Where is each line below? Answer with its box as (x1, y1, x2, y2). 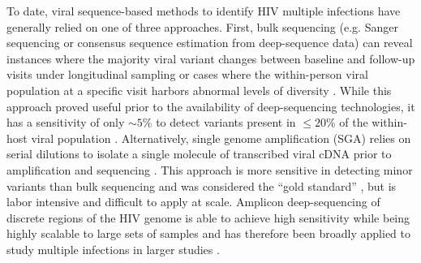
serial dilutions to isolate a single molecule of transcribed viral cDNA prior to (6, 145, 392, 162)
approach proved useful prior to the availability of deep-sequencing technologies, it (6, 97, 415, 114)
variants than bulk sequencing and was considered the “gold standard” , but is (6, 177, 397, 194)
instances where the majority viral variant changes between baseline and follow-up (6, 50, 415, 67)
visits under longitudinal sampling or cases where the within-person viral (6, 66, 368, 83)
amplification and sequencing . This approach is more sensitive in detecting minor (6, 161, 413, 178)
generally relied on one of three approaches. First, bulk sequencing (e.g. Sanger (6, 18, 398, 35)
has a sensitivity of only (6, 114, 125, 131)
